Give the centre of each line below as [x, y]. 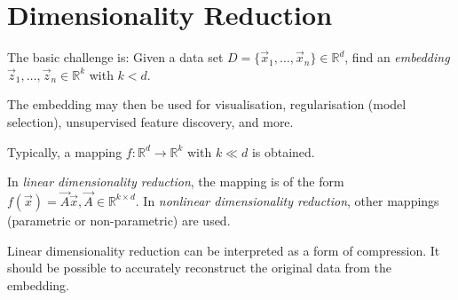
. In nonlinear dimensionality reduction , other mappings [287, 200]
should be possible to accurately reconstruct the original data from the [199, 268]
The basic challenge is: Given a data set [115, 57]
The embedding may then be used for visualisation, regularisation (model [207, 104]
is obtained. [283, 151]
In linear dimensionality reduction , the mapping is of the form [176, 182]
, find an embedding [397, 57]
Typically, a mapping [65, 151]
